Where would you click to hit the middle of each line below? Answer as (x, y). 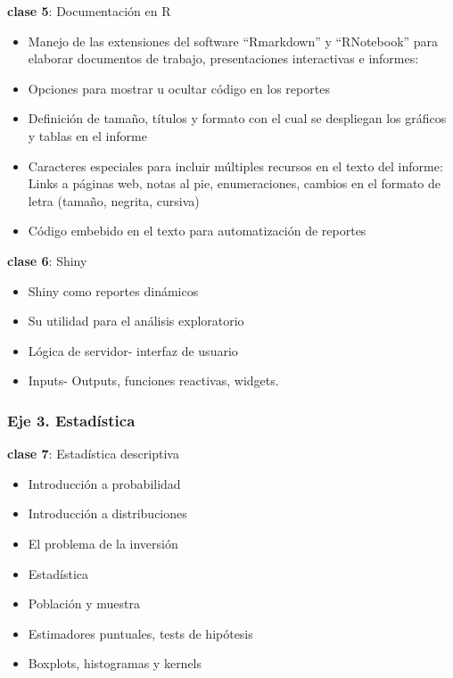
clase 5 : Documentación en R (89, 11)
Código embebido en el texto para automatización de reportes (197, 231)
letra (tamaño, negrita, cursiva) (114, 200)
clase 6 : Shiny (47, 260)
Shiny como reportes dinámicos (113, 290)
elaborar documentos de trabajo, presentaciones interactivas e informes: (223, 58)
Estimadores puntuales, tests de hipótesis (140, 633)
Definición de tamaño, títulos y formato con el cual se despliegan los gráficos (237, 118)
